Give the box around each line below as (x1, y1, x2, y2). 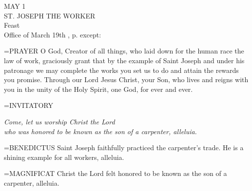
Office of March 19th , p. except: (4, 29, 101, 39)
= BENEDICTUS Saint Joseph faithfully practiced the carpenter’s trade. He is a (4, 142, 244, 153)
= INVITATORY (4, 100, 53, 110)
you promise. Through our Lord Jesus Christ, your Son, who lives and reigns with (4, 74, 249, 85)
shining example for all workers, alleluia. (4, 152, 124, 162)
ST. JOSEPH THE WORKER (4, 10, 96, 20)
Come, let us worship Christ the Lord (4, 116, 115, 126)
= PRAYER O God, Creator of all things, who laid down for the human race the (4, 46, 244, 56)
